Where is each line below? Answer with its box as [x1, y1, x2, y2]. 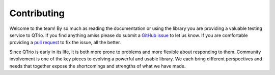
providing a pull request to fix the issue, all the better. [9, 40, 121, 46]
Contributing [9, 8, 65, 19]
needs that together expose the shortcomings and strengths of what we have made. [9, 63, 186, 69]
